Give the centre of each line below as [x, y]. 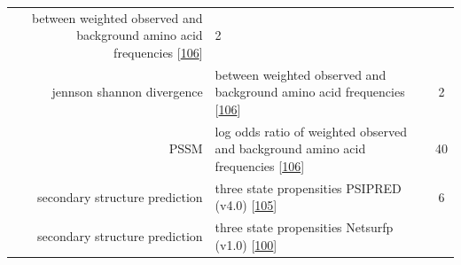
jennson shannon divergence [127, 92]
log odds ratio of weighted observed [311, 131]
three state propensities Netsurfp [304, 227]
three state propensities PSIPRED [308, 187]
